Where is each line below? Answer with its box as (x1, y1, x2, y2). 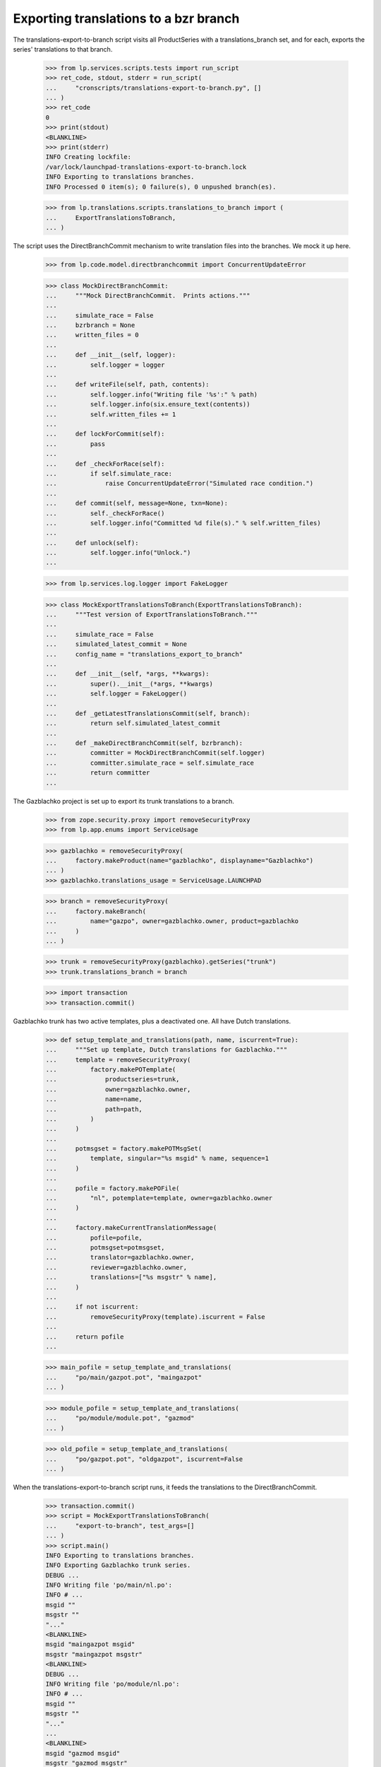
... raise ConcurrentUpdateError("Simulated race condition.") (45, 479, 314, 488)
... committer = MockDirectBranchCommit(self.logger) (45, 749, 265, 757)
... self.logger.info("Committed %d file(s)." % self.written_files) (45, 519, 321, 527)
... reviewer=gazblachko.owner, (45, 1263, 187, 1272)
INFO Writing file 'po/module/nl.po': (45, 1679, 180, 1688)
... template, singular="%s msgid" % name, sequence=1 (45, 1154, 270, 1163)
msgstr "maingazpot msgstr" (45, 1650, 143, 1658)
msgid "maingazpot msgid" (45, 1640, 135, 1648)
